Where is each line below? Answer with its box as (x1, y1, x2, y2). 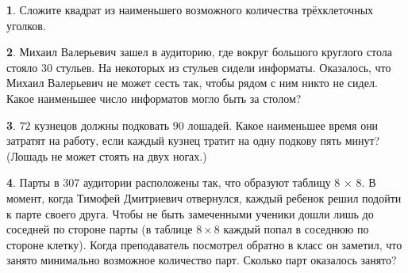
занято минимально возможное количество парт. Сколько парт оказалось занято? (6, 252, 397, 268)
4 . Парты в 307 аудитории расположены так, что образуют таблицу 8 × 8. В (6, 174, 376, 191)
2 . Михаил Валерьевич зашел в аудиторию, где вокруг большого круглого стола (6, 44, 392, 60)
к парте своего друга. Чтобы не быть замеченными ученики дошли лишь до (6, 205, 374, 222)
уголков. (6, 17, 46, 33)
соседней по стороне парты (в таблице (6, 221, 193, 237)
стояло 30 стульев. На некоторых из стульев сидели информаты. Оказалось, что (6, 59, 391, 75)
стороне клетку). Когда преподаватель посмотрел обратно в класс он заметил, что (6, 236, 402, 252)
